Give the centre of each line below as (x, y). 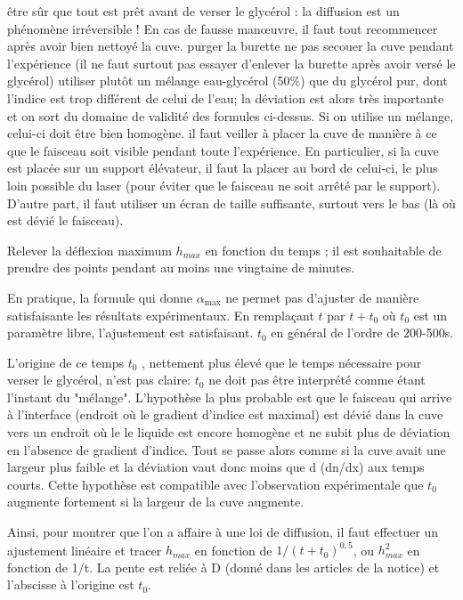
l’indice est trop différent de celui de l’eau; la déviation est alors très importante (226, 97)
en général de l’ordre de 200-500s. (362, 332)
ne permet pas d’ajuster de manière (322, 297)
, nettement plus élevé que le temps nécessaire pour (282, 362)
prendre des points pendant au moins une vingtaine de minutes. (181, 268)
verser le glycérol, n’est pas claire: (99, 380)
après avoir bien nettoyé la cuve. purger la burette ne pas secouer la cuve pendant (231, 46)
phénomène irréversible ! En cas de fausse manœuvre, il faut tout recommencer (223, 28)
